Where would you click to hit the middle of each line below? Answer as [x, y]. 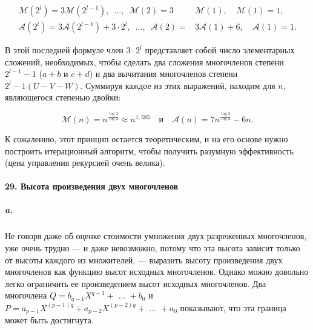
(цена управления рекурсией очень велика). [85, 163]
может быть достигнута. [49, 320]
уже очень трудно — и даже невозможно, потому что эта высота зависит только [153, 248]
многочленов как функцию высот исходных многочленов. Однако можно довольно [157, 272]
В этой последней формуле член [64, 50]
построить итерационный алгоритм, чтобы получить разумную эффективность [149, 150]
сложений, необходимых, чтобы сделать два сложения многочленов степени [144, 61]
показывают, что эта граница [233, 307]
